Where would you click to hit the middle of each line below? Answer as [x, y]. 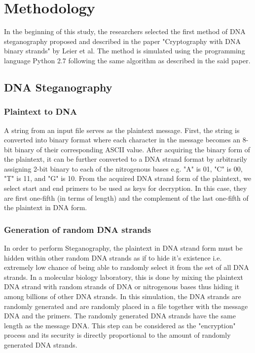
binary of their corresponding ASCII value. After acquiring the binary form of [132, 149]
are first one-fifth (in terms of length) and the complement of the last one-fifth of [126, 198]
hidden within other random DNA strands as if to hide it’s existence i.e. [113, 257]
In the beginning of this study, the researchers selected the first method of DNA [125, 31]
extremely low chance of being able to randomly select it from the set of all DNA [127, 267]
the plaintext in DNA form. [46, 207]
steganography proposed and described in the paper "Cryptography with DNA [123, 41]
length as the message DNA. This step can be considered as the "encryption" [120, 325]
